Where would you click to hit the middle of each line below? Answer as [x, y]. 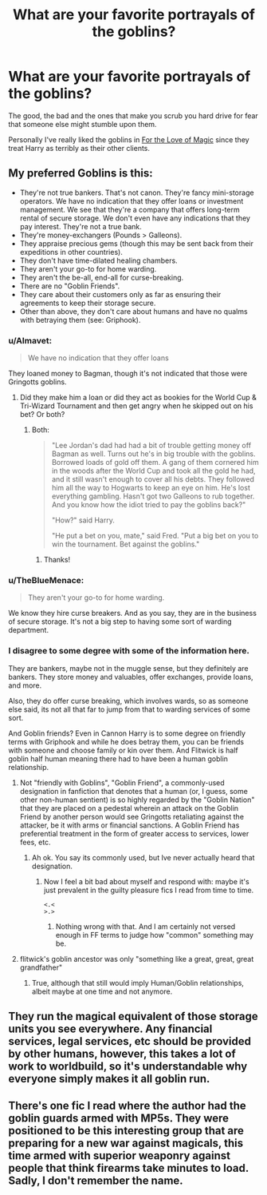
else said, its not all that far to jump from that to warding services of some [130, 709]
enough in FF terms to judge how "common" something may [154, 935]
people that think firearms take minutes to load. [129, 1168]
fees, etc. [35, 842]
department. [29, 630]
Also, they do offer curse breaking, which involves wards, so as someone [128, 701]
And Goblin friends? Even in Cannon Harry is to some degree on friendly [127, 733]
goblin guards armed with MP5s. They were [119, 1119]
